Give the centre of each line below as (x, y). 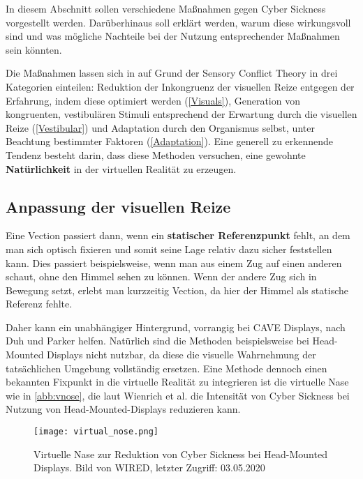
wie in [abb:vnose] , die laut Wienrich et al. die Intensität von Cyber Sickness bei (178, 395)
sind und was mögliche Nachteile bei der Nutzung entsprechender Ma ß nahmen (173, 36)
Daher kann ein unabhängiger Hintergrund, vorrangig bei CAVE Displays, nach (176, 327)
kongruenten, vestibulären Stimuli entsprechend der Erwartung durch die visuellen (181, 114)
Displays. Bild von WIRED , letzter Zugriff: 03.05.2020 (149, 467)
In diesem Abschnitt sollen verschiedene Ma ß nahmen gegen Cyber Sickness (166, 8)
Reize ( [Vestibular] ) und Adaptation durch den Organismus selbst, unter (160, 127)
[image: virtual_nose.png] (96, 432)
